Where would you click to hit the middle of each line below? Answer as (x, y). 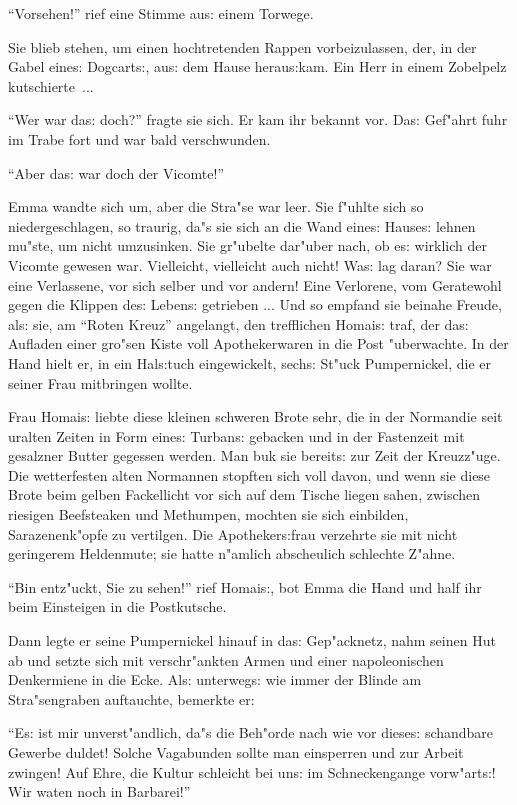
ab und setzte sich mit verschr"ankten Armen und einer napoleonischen (226, 659)
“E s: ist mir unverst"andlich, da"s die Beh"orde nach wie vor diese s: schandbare (251, 732)
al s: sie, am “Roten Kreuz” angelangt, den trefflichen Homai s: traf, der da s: (238, 323)
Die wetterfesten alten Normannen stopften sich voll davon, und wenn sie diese (249, 474)
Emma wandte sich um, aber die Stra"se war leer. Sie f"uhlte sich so (216, 206)
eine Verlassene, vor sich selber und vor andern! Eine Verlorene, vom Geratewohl (255, 284)
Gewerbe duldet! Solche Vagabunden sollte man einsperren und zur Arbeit (236, 752)
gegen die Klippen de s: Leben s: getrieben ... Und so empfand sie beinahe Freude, (255, 304)
